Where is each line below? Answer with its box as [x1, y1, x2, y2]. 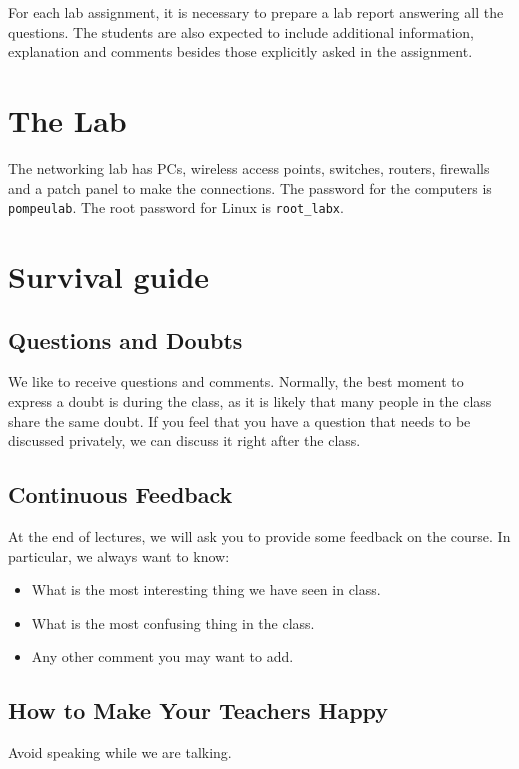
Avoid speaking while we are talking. [8, 742, 232, 763]
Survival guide [8, 255, 210, 296]
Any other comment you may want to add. [31, 646, 294, 667]
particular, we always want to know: [8, 545, 230, 566]
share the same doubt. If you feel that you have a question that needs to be [8, 410, 471, 431]
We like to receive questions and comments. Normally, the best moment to [8, 371, 464, 392]
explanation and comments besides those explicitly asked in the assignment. [8, 41, 473, 62]
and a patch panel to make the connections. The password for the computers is [8, 177, 492, 198]
